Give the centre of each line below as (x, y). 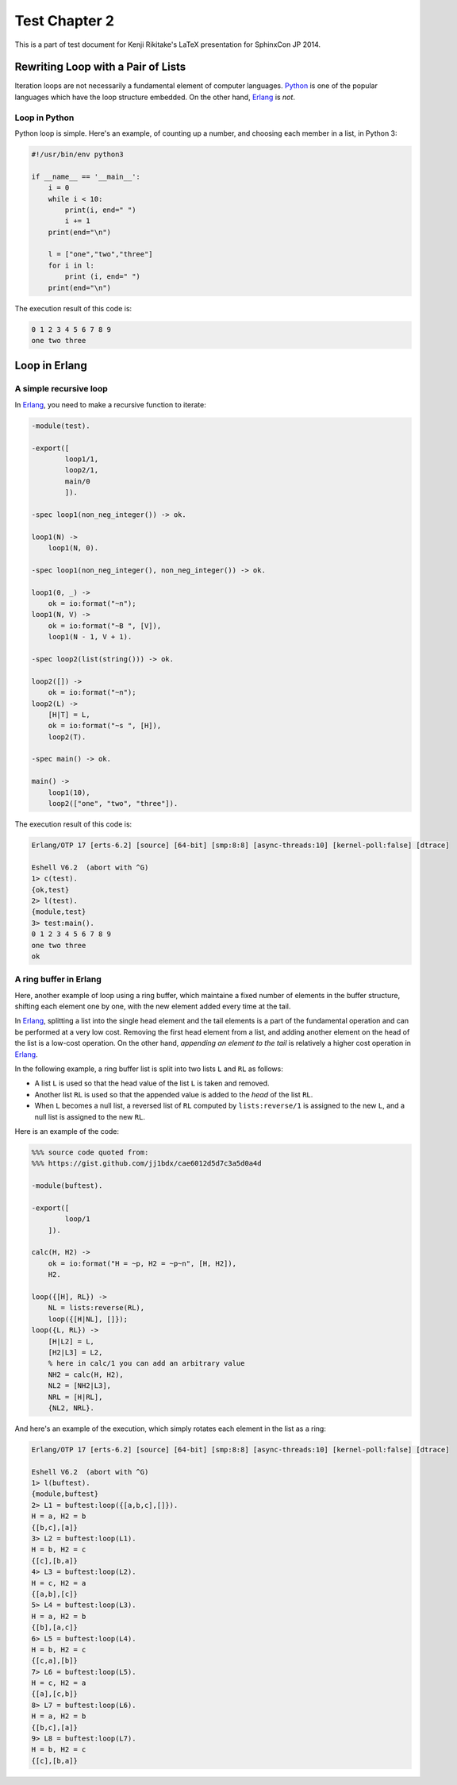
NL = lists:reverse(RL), (96, 1308)
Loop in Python (44, 118)
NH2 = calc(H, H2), (86, 1374)
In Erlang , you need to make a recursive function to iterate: (110, 404)
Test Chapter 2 (65, 21)
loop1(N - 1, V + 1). (90, 637)
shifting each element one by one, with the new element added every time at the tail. (153, 1006)
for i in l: (71, 265)
